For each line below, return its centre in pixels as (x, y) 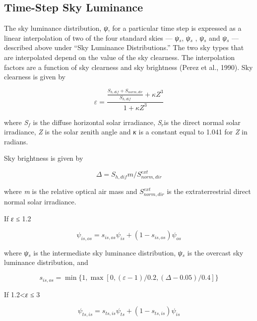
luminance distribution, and (46, 262)
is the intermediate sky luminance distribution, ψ (108, 252)
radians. (16, 141)
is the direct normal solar (202, 122)
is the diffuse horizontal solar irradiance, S (97, 122)
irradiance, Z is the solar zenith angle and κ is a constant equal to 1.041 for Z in (126, 132)
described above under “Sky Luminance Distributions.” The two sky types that (124, 47)
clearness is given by (35, 77)
